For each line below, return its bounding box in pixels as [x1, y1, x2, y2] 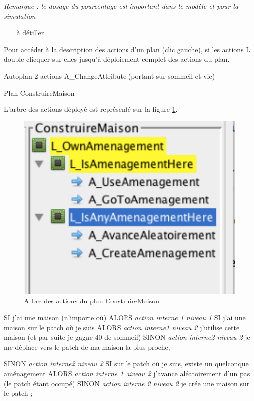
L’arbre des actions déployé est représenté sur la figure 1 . [4, 104, 178, 114]
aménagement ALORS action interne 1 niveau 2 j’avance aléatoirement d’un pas [4, 368, 250, 379]
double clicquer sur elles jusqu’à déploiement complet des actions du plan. [4, 54, 230, 64]
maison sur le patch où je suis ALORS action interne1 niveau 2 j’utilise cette [4, 322, 240, 332]
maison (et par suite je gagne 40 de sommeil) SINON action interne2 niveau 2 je [4, 332, 250, 342]
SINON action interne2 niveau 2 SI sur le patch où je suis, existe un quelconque [4, 358, 249, 369]
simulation [4, 10, 36, 21]
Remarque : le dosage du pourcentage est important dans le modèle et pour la [4, 1, 239, 11]
